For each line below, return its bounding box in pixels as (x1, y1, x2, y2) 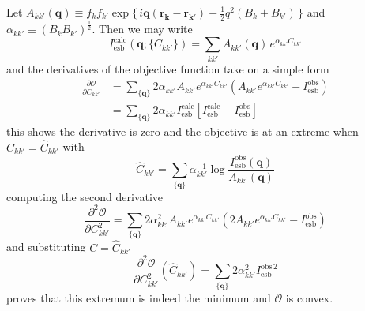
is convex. (285, 289, 333, 305)
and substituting (6, 238, 86, 255)
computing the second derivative (6, 188, 164, 204)
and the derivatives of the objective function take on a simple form (6, 60, 329, 77)
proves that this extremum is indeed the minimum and (6, 289, 271, 305)
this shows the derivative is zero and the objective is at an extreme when (6, 122, 359, 139)
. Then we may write (92, 21, 193, 37)
